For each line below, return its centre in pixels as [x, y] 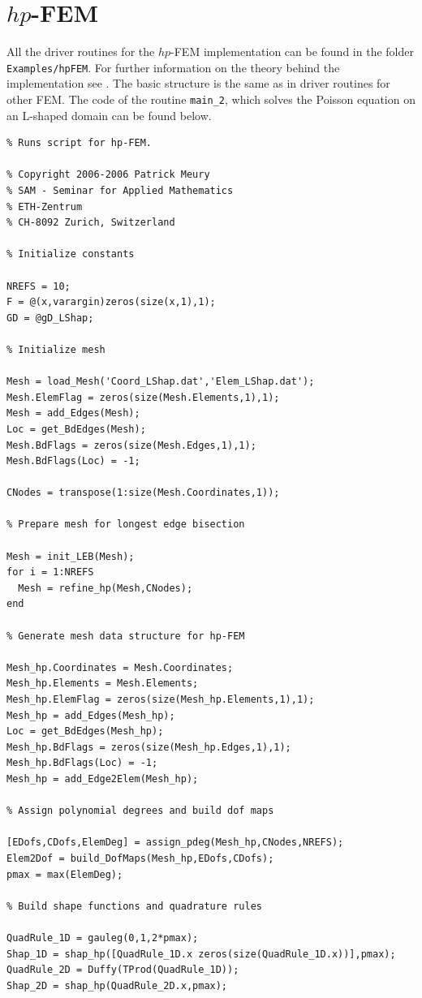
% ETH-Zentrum [45, 206]
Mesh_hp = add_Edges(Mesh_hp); [91, 715]
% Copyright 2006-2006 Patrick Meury [108, 175]
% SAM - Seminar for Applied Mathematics [120, 191]
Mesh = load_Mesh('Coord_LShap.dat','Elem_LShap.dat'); [161, 382]
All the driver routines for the [81, 52]
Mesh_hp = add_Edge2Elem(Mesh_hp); [103, 779]
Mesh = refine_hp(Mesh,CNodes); [105, 588]
